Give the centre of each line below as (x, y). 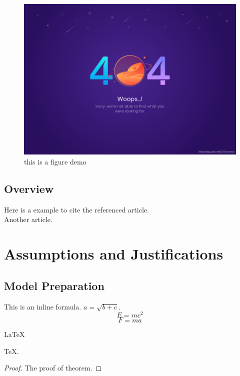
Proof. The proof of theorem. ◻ (53, 368)
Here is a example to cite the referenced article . (76, 209)
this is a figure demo (55, 162)
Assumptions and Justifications (114, 254)
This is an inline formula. (43, 306)
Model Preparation (54, 285)
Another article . (28, 219)
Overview (29, 189)
